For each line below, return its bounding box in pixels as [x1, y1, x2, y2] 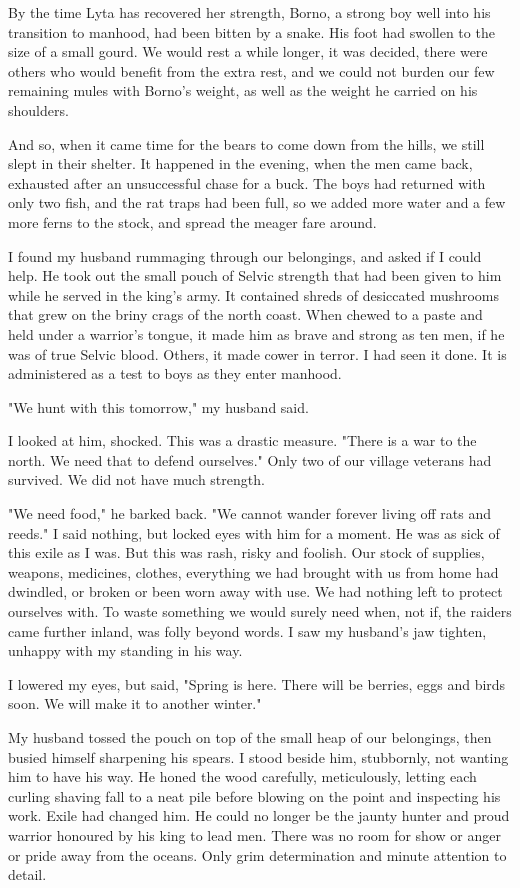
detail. [8, 864, 47, 885]
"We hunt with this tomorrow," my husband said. [8, 396, 309, 417]
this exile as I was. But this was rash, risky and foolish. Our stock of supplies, [8, 542, 485, 563]
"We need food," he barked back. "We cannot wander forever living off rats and [8, 503, 492, 524]
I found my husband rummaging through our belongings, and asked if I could [8, 245, 482, 266]
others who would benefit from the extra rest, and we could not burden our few [8, 60, 495, 81]
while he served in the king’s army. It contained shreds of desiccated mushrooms [8, 284, 500, 305]
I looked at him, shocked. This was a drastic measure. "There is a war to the [8, 430, 477, 451]
